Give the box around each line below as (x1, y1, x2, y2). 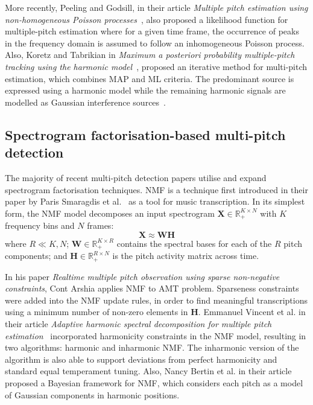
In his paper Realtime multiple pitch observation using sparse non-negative (5, 270, 280, 282)
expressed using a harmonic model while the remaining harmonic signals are (5, 84, 286, 97)
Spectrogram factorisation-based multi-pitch (5, 125, 286, 144)
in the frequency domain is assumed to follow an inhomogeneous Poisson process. (5, 36, 305, 49)
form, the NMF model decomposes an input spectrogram (5, 206, 215, 219)
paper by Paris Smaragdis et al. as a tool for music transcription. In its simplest (5, 195, 305, 208)
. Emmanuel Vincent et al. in (198, 305, 306, 318)
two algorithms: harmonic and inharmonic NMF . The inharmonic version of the (5, 341, 299, 354)
